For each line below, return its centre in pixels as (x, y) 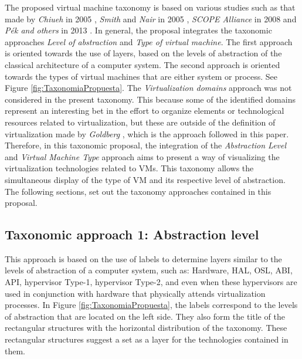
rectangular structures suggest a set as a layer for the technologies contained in (147, 339)
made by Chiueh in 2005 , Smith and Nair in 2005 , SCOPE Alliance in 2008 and (151, 18)
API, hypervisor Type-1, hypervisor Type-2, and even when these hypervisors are (151, 282)
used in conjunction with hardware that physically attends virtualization (135, 293)
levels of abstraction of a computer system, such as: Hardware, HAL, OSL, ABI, (149, 270)
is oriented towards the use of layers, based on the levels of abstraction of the (143, 53)
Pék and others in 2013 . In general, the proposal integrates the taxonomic (138, 30)
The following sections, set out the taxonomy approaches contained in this (138, 191)
